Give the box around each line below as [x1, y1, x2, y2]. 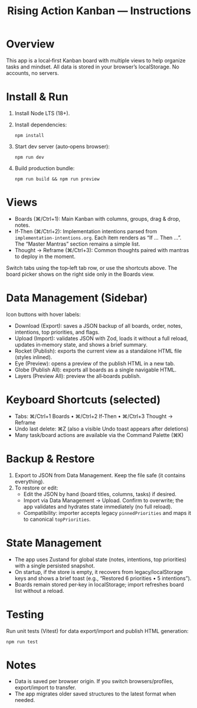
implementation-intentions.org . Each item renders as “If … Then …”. [14, 234, 182, 241]
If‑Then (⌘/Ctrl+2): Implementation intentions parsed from [14, 227, 157, 234]
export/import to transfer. [14, 684, 77, 691]
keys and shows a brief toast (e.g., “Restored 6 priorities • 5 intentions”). [14, 575, 192, 582]
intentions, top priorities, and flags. [14, 328, 100, 335]
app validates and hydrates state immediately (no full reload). [23, 503, 173, 510]
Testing [6, 608, 44, 621]
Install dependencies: [14, 121, 67, 128]
